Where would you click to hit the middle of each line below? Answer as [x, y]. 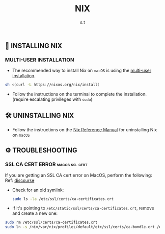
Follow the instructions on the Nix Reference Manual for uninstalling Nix [84, 130]
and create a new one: [35, 213]
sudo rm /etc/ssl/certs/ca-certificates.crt [51, 222]
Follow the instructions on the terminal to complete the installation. [80, 94]
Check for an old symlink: [38, 190]
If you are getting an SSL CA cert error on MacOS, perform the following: [79, 175]
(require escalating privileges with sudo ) [52, 99]
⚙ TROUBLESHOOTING [41, 150]
